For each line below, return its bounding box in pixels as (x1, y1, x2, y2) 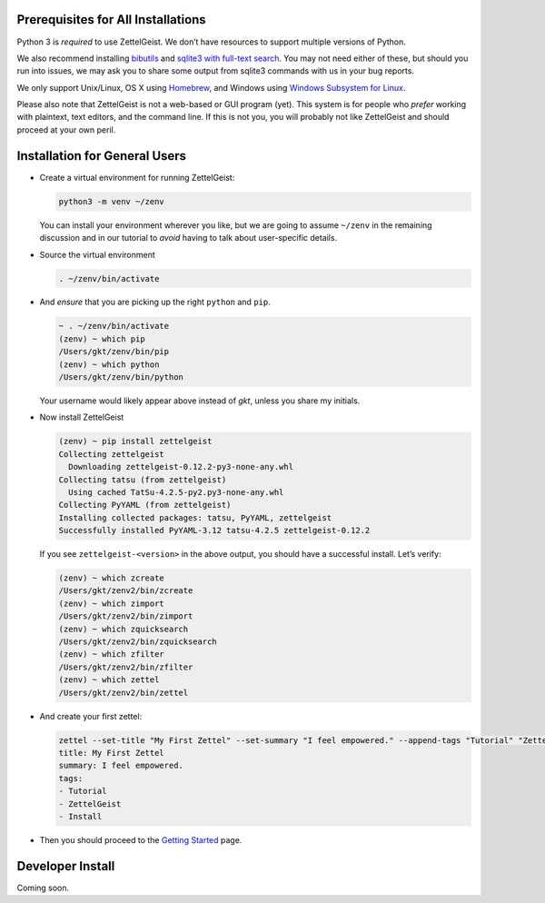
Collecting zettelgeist (58, 449, 165, 459)
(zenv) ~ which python (58, 359, 160, 370)
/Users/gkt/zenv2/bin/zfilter (58, 661, 193, 672)
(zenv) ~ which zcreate (58, 573, 165, 583)
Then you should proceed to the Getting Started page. (39, 834, 243, 845)
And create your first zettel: (39, 710, 143, 721)
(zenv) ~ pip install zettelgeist (58, 436, 213, 447)
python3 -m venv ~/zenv (58, 196, 165, 206)
